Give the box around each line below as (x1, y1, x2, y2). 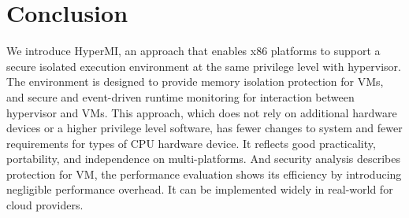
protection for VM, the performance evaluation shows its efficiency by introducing (6, 165, 402, 182)
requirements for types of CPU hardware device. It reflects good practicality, (6, 135, 376, 151)
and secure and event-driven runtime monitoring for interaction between (6, 88, 355, 105)
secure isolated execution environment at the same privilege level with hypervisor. (6, 57, 401, 74)
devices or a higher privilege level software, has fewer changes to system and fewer (6, 120, 403, 136)
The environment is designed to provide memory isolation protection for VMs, (6, 73, 384, 90)
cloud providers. (6, 197, 84, 213)
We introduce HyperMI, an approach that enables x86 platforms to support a (6, 42, 381, 59)
